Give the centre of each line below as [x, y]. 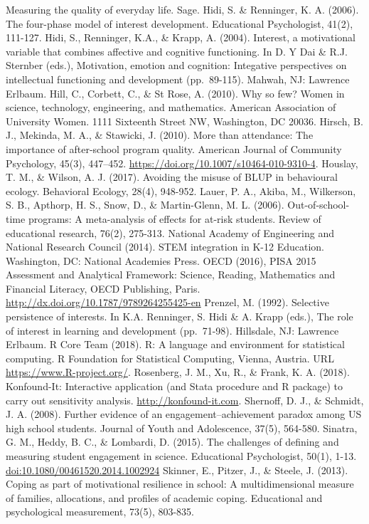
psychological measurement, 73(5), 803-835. [100, 512]
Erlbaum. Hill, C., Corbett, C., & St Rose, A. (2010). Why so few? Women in [175, 93]
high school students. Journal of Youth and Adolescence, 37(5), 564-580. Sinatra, [182, 428]
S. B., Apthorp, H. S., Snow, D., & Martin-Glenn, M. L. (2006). [145, 205]
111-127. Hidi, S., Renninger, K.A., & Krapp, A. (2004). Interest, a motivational [181, 37]
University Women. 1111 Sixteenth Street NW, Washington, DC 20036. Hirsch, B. [184, 121]
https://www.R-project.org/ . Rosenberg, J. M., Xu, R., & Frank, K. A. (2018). [178, 372]
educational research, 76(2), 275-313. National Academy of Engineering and [170, 232]
